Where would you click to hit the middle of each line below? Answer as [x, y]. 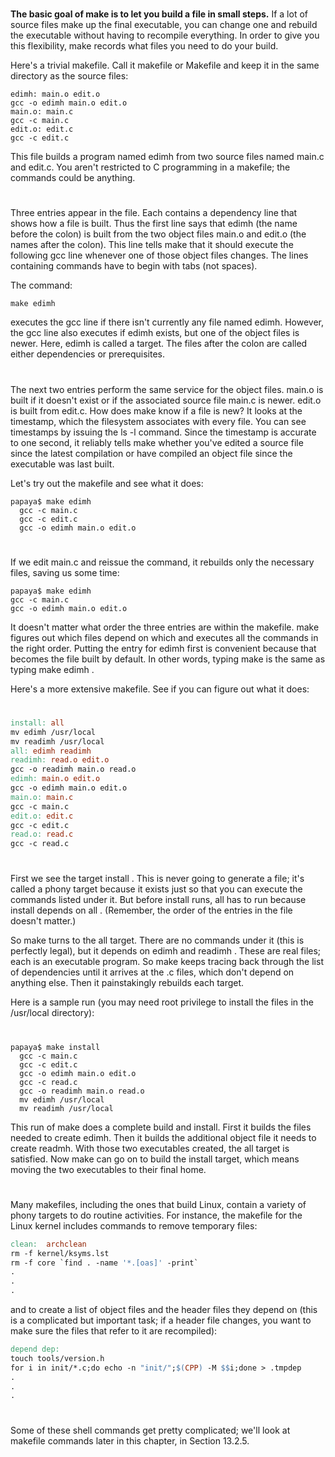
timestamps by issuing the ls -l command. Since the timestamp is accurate [163, 432]
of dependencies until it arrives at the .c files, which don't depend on [152, 972]
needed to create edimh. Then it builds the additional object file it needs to [163, 1137]
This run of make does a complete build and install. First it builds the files [161, 1127]
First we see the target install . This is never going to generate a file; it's [157, 879]
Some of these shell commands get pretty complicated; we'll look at [150, 1430]
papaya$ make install [55, 1047]
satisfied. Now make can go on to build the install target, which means [155, 1159]
